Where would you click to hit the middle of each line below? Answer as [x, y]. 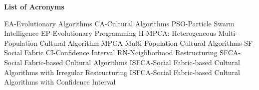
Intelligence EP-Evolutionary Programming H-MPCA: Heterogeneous [110, 33]
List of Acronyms [34, 6]
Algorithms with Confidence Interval [60, 82]
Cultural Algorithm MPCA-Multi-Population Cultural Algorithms [141, 43]
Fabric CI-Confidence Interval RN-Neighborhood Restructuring [121, 52]
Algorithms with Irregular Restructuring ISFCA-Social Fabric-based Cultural [122, 72]
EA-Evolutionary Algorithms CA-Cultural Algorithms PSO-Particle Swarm [120, 23]
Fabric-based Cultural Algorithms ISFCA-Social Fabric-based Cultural [132, 62]
